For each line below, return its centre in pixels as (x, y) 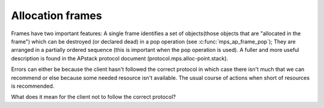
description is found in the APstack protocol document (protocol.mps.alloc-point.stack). (120, 58)
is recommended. (33, 86)
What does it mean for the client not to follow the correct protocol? (94, 97)
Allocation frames (56, 16)
